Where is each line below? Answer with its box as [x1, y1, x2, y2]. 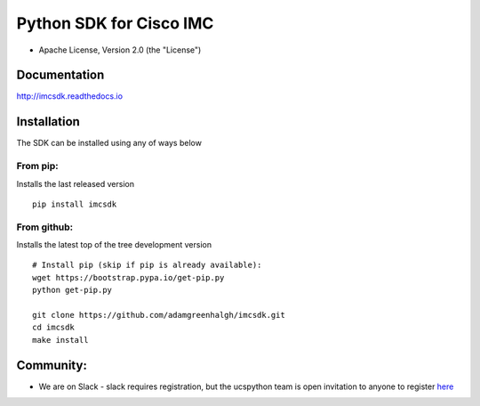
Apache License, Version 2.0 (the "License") [38, 45, 202, 55]
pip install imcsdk [32, 199, 117, 209]
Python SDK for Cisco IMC [16, 13, 214, 33]
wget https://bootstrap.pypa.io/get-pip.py [32, 272, 225, 282]
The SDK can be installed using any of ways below [16, 138, 202, 149]
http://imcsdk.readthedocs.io [16, 91, 124, 101]
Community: [16, 357, 88, 373]
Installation [16, 114, 80, 129]
